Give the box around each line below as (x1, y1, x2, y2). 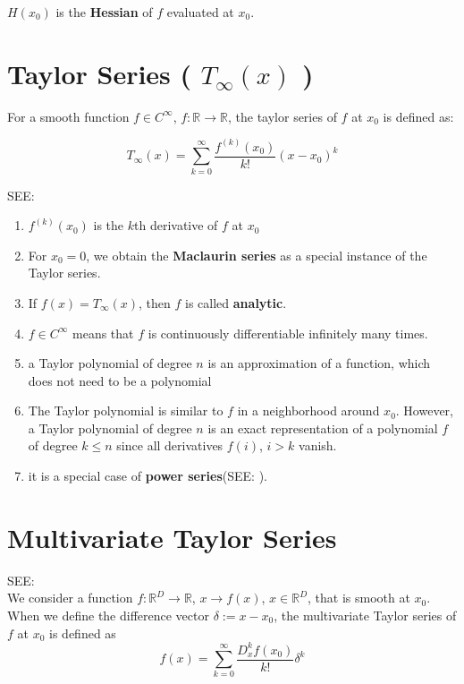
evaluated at (166, 3, 234, 21)
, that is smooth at (308, 588, 410, 607)
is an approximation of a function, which (207, 354, 431, 372)
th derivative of (134, 216, 218, 235)
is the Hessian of (55, 3, 153, 21)
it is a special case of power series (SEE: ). (28, 466, 267, 485)
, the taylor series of (227, 107, 337, 125)
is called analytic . (185, 293, 287, 312)
